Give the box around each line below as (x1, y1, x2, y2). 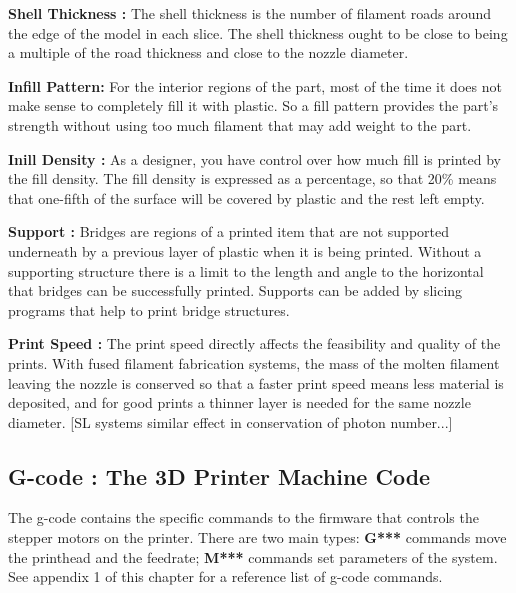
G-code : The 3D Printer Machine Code (8, 460, 431, 491)
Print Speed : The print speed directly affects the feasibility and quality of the (8, 333, 501, 354)
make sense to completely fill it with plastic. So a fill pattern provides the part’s (8, 95, 499, 116)
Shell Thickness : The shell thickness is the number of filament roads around (8, 3, 492, 23)
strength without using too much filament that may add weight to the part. (8, 114, 472, 135)
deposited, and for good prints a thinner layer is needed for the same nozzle (8, 392, 471, 413)
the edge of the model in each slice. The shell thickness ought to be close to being (8, 22, 508, 43)
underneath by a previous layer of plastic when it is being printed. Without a (8, 240, 482, 261)
